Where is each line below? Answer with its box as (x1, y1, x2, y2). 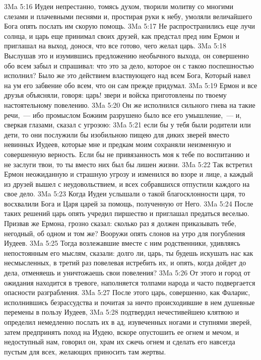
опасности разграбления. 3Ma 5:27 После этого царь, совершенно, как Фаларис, (4, 287, 250, 298)
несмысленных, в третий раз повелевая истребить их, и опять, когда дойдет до (4, 257, 246, 268)
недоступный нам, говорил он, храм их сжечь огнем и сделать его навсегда (4, 336, 235, 347)
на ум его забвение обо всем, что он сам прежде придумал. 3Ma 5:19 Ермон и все (4, 80, 257, 90)
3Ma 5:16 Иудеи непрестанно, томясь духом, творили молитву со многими (4, 1, 233, 11)
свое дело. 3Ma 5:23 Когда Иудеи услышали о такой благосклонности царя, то (4, 188, 245, 199)
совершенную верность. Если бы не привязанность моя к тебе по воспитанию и (4, 149, 250, 159)
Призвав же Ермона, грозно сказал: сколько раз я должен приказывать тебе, (4, 218, 236, 229)
